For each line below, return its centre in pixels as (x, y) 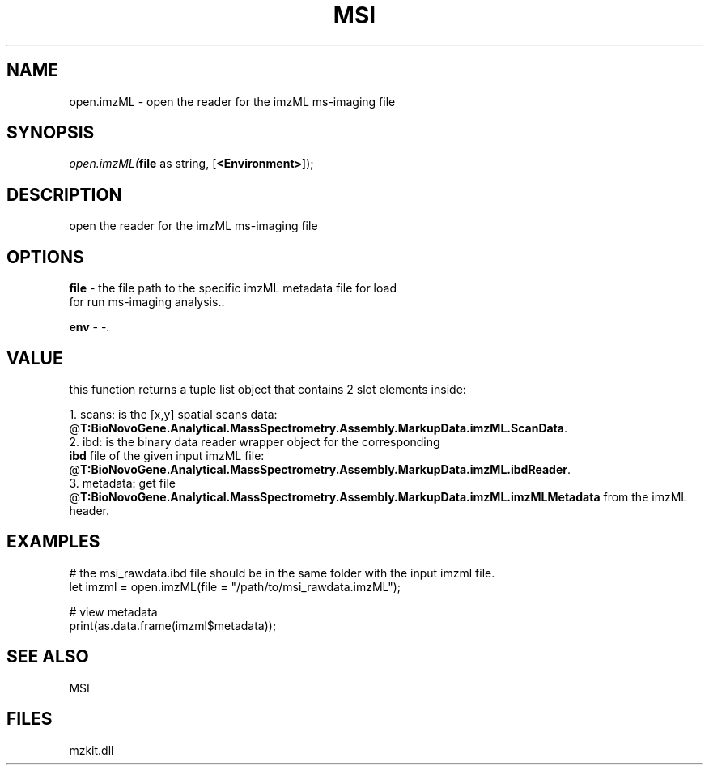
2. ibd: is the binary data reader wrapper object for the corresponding (255, 441)
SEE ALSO (48, 657)
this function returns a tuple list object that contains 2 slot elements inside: (267, 389)
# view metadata (113, 611)
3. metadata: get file (122, 483)
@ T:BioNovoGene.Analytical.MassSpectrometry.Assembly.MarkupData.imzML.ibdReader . (320, 469)
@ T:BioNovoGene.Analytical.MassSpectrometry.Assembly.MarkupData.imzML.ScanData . (318, 428)
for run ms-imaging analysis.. (147, 302)
